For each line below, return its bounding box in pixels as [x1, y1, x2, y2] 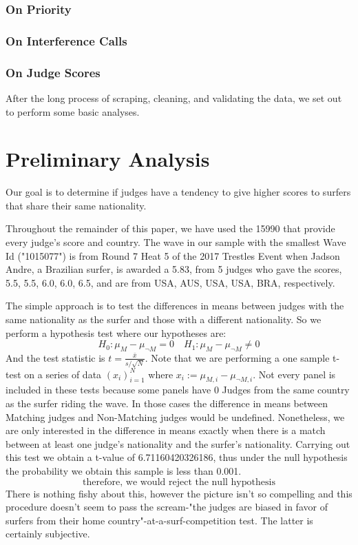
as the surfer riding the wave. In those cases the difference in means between [6, 396, 328, 411]
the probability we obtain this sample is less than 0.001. [6, 464, 242, 478]
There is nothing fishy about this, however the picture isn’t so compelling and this [6, 486, 352, 500]
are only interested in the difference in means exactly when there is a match [6, 423, 326, 438]
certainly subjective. [6, 526, 90, 541]
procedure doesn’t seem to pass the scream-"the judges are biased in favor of [6, 500, 328, 514]
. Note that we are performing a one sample [145, 350, 330, 364]
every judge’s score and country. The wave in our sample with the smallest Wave [6, 235, 346, 249]
